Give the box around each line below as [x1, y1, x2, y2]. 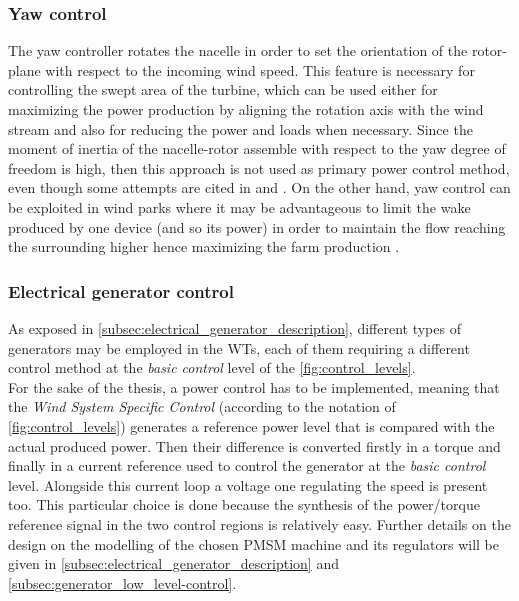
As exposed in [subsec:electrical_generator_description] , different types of [8, 317, 461, 338]
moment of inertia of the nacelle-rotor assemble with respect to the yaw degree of [8, 138, 506, 159]
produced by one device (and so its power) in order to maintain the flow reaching [8, 216, 506, 237]
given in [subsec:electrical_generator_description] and [8, 553, 339, 574]
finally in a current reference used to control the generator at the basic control [8, 455, 486, 476]
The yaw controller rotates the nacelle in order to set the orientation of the [8, 40, 468, 61]
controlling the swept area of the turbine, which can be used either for [8, 79, 438, 100]
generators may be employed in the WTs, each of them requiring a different [8, 337, 470, 358]
